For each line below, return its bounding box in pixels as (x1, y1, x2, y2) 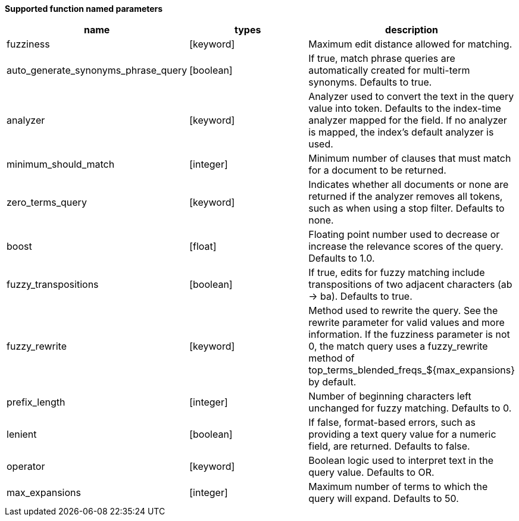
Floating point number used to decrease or (308, 228, 500, 240)
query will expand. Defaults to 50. (308, 492, 459, 504)
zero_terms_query (7, 196, 87, 208)
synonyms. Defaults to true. (308, 76, 432, 88)
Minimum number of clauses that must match (308, 152, 511, 164)
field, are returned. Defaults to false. (308, 440, 470, 452)
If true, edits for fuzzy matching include (308, 266, 485, 278)
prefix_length (7, 396, 65, 408)
